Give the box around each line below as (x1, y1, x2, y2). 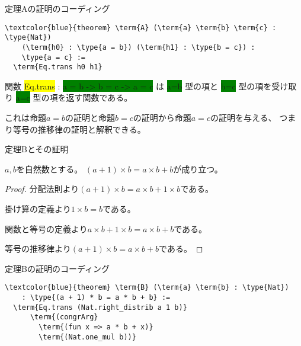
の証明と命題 (65, 111, 116, 124)
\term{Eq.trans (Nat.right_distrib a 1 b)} (13, 303, 187, 312)
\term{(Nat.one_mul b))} (39, 332, 136, 341)
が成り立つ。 (173, 162, 223, 175)
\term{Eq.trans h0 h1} (13, 63, 103, 72)
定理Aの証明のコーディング (5, 2, 110, 14)
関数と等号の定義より (5, 222, 88, 235)
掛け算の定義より (5, 203, 71, 215)
